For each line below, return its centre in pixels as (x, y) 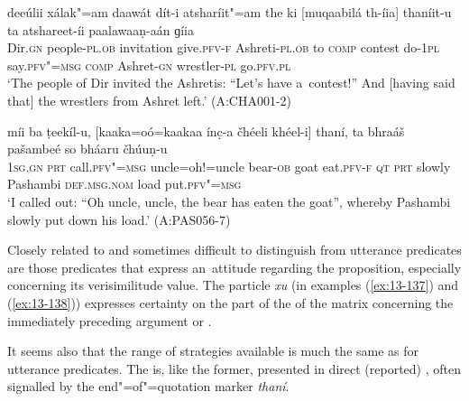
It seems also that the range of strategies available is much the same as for (213, 351)
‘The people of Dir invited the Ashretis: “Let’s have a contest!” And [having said (231, 83)
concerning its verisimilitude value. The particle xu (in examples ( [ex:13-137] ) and (233, 285)
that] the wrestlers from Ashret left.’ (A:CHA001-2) (149, 100)
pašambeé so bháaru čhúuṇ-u (87, 149)
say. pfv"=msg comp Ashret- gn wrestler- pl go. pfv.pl (149, 65)
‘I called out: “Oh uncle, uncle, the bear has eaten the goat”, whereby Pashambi (229, 201)
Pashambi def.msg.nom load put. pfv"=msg (124, 184)
